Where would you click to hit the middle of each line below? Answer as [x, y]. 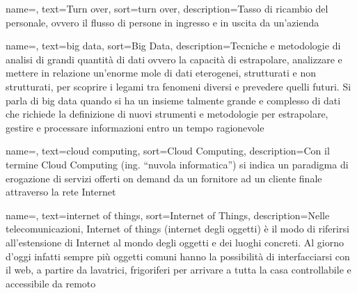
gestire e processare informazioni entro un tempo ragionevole [135, 127]
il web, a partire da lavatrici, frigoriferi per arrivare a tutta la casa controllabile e [178, 270]
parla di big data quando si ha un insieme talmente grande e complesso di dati [173, 100]
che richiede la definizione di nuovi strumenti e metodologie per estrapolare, [167, 114]
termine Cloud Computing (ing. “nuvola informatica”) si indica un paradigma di [177, 164]
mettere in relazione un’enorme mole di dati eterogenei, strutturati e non [161, 73]
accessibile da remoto [51, 283]
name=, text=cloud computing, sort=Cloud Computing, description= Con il [168, 151]
